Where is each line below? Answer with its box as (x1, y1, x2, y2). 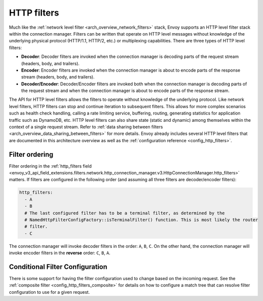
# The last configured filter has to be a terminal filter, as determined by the (24, 210, 225, 216)
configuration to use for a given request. (9, 289, 90, 295)
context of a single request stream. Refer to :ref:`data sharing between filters (9, 124, 163, 130)
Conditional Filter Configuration (9, 263, 107, 271)
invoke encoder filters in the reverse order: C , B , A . (9, 250, 111, 256)
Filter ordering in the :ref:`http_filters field (9, 163, 92, 169)
